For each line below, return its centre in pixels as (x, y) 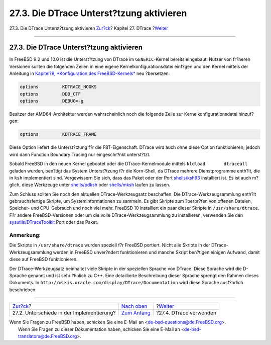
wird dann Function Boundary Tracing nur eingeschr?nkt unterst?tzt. (80, 154)
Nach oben (134, 306)
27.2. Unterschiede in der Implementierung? (64, 313)
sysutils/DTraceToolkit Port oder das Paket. (54, 222)
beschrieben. (23, 290)
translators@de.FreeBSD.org (48, 336)
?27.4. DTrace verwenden (186, 313)
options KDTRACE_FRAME (58, 134)
